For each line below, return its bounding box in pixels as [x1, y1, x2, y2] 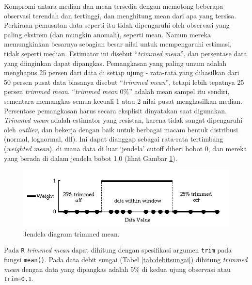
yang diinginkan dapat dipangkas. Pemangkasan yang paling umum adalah [4, 58, 226, 68]
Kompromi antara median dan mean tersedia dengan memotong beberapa [4, 1, 223, 11]
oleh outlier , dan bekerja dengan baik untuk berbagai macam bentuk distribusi [4, 124, 238, 134]
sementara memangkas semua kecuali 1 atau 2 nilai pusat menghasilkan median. [4, 95, 242, 106]
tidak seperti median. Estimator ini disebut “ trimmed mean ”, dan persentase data [4, 48, 247, 58]
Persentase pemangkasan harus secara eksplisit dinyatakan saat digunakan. [4, 105, 227, 115]
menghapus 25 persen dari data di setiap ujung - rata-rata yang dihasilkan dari [4, 67, 239, 78]
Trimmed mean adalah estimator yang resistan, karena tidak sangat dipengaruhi [4, 115, 243, 125]
